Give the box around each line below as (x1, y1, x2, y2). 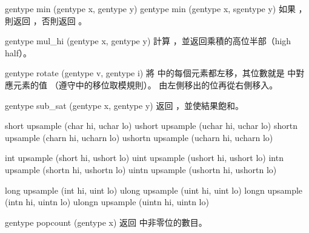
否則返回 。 (41, 14, 87, 27)
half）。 (5, 46, 32, 59)
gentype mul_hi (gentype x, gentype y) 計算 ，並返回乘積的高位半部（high (5, 34, 291, 47)
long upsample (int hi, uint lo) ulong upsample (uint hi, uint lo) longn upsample (5, 183, 303, 196)
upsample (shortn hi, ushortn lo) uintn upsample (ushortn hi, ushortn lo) (5, 163, 277, 176)
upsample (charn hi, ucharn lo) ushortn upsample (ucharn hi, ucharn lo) (5, 131, 273, 143)
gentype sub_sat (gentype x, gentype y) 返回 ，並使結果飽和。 (5, 99, 244, 111)
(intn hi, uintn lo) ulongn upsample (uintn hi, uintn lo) (5, 195, 209, 208)
